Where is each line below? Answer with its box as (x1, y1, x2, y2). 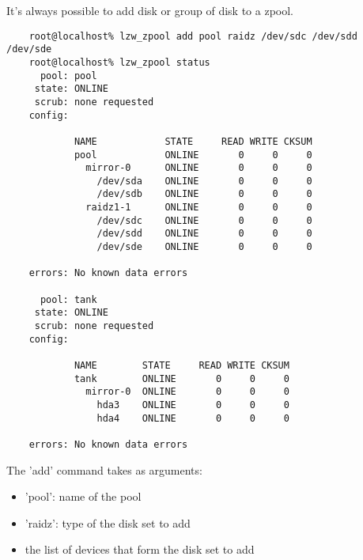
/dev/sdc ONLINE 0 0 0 (96, 214, 312, 226)
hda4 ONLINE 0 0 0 (96, 412, 289, 424)
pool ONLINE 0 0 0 (74, 149, 312, 161)
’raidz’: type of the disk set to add (25, 514, 191, 531)
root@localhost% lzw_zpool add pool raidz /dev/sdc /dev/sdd (28, 30, 357, 42)
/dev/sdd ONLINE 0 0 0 (96, 228, 312, 240)
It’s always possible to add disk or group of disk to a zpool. (6, 2, 293, 18)
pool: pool (40, 70, 97, 81)
